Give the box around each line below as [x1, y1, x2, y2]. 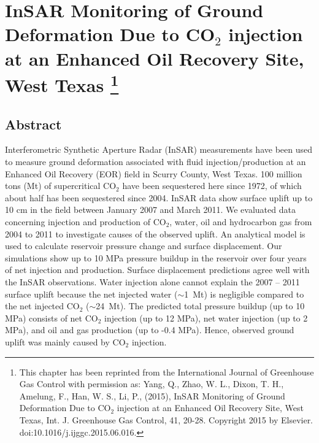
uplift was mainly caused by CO [5, 335, 126, 348]
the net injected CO [5, 299, 80, 312]
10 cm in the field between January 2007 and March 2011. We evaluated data [5, 203, 296, 216]
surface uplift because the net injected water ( [5, 287, 178, 300]
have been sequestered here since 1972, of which [122, 179, 302, 192]
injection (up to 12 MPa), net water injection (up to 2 [104, 311, 308, 324]
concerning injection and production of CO [5, 215, 166, 228]
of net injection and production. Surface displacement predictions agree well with [5, 263, 310, 276]
